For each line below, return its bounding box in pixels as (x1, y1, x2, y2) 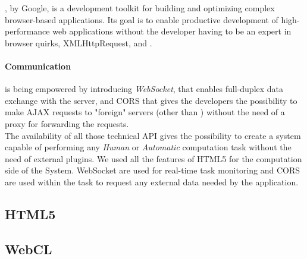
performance (5, 25, 50, 37)
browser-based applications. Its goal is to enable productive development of (5, 13, 278, 26)
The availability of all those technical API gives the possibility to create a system (5, 129, 301, 141)
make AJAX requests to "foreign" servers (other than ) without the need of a (5, 106, 285, 118)
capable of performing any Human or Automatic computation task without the (5, 141, 292, 153)
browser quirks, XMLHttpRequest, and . (5, 36, 152, 49)
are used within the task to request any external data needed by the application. (5, 175, 299, 188)
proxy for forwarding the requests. (5, 117, 129, 129)
